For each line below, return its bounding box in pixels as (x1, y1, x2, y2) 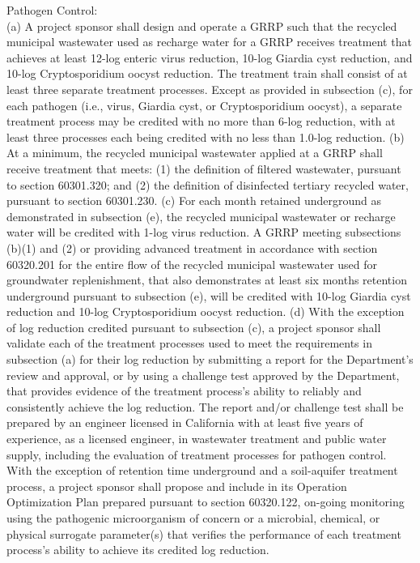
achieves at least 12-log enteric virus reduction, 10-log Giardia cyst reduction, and (6, 49, 413, 66)
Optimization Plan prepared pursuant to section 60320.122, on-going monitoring (6, 493, 405, 510)
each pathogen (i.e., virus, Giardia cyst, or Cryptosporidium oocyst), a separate (6, 96, 402, 113)
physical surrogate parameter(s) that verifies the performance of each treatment (6, 525, 401, 542)
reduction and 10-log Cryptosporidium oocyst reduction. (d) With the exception (6, 303, 405, 320)
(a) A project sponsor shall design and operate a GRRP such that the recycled (6, 17, 397, 34)
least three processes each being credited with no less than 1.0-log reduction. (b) (6, 128, 405, 145)
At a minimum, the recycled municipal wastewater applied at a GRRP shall (6, 144, 383, 161)
